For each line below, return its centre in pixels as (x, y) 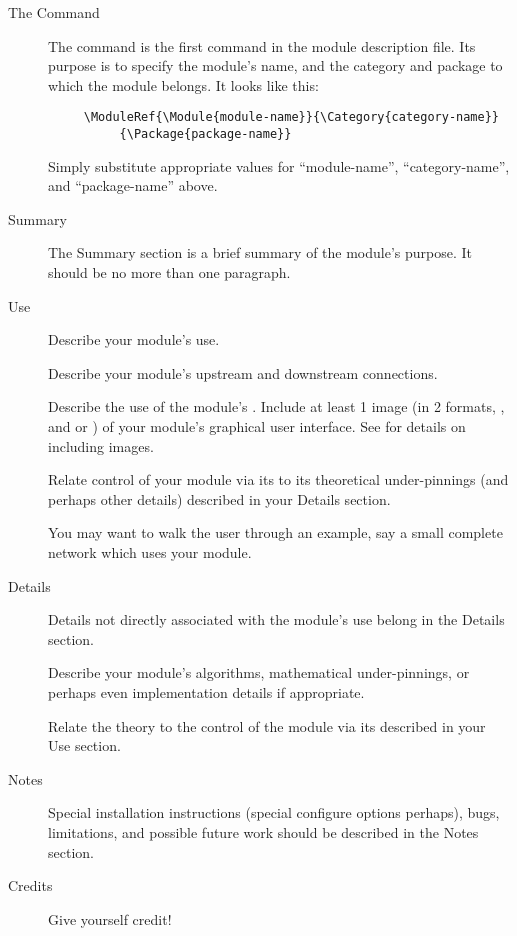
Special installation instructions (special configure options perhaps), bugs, (274, 812)
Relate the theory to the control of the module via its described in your (267, 725)
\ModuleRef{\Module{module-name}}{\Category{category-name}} (291, 117)
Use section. (84, 745)
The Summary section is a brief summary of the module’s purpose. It (260, 252)
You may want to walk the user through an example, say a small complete (275, 532)
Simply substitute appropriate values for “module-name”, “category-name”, (279, 165)
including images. (101, 445)
